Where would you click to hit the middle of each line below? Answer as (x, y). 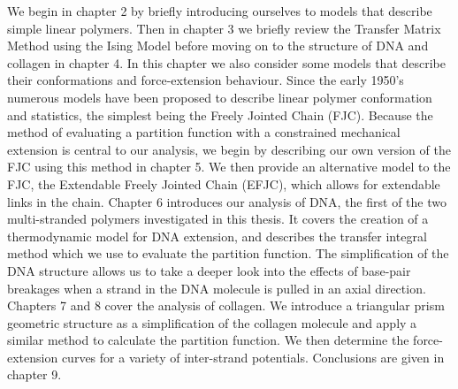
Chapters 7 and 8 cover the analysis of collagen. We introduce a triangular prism (226, 305)
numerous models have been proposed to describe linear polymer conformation (220, 97)
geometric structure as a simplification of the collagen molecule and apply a (212, 322)
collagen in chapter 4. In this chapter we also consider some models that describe (227, 62)
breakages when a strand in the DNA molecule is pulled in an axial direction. (217, 288)
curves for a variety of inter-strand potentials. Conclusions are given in (253, 357)
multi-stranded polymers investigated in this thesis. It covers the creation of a (218, 219)
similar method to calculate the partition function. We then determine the (208, 340)
